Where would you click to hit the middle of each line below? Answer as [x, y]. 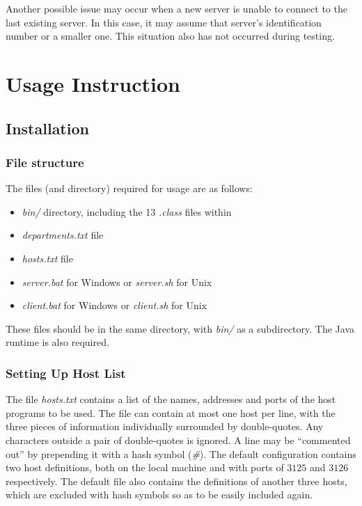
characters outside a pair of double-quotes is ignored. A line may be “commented [178, 440]
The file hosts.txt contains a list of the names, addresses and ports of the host [171, 399]
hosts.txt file [47, 258]
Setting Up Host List [66, 373]
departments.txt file [63, 235]
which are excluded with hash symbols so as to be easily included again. [159, 495]
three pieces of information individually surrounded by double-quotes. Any [165, 426]
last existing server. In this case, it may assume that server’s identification [164, 22]
